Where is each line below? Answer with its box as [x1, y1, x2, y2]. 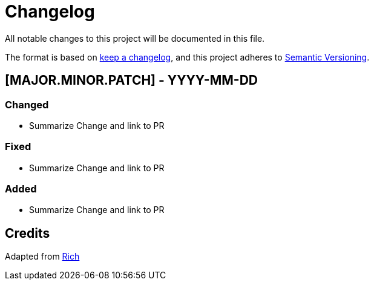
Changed [5, 98, 49, 111]
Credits [5, 225, 50, 241]
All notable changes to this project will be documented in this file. [5, 33, 265, 44]
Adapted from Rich [5, 251, 80, 262]
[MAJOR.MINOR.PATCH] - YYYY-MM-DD [5, 73, 258, 88]
